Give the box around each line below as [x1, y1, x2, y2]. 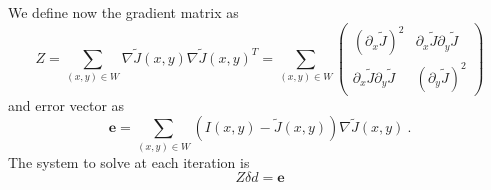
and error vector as [8, 94, 125, 115]
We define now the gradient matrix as [8, 2, 239, 22]
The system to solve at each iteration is [8, 151, 250, 172]
